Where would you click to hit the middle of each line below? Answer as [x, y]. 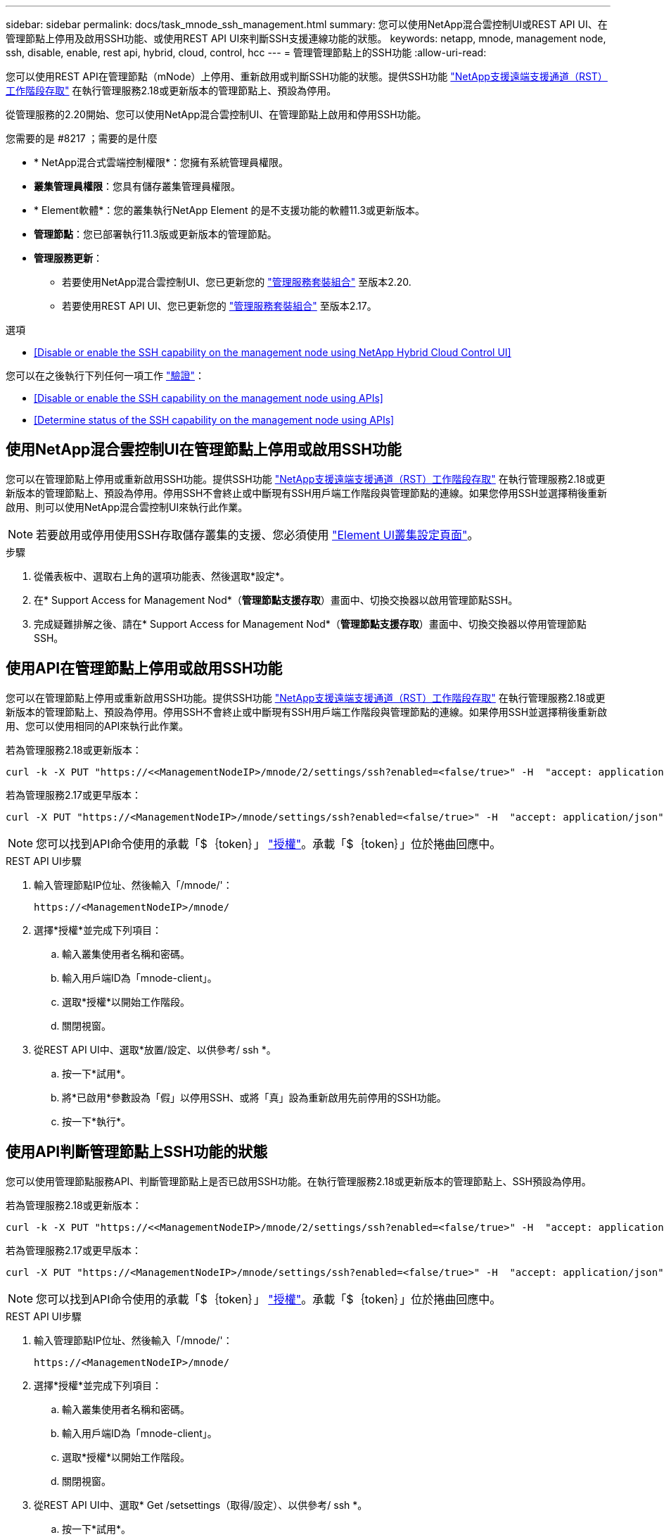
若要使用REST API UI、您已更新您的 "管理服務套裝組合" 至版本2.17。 [219, 306]
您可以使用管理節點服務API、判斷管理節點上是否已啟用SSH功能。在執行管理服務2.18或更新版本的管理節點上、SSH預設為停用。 [299, 1181]
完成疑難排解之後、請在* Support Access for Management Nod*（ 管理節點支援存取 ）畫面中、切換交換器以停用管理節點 [310, 624]
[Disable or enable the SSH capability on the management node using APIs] [209, 398]
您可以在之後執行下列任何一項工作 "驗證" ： [105, 375]
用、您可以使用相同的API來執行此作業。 [97, 726]
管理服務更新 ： [68, 258]
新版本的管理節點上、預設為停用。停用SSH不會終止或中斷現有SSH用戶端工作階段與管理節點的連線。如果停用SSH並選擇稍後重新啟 [307, 711]
